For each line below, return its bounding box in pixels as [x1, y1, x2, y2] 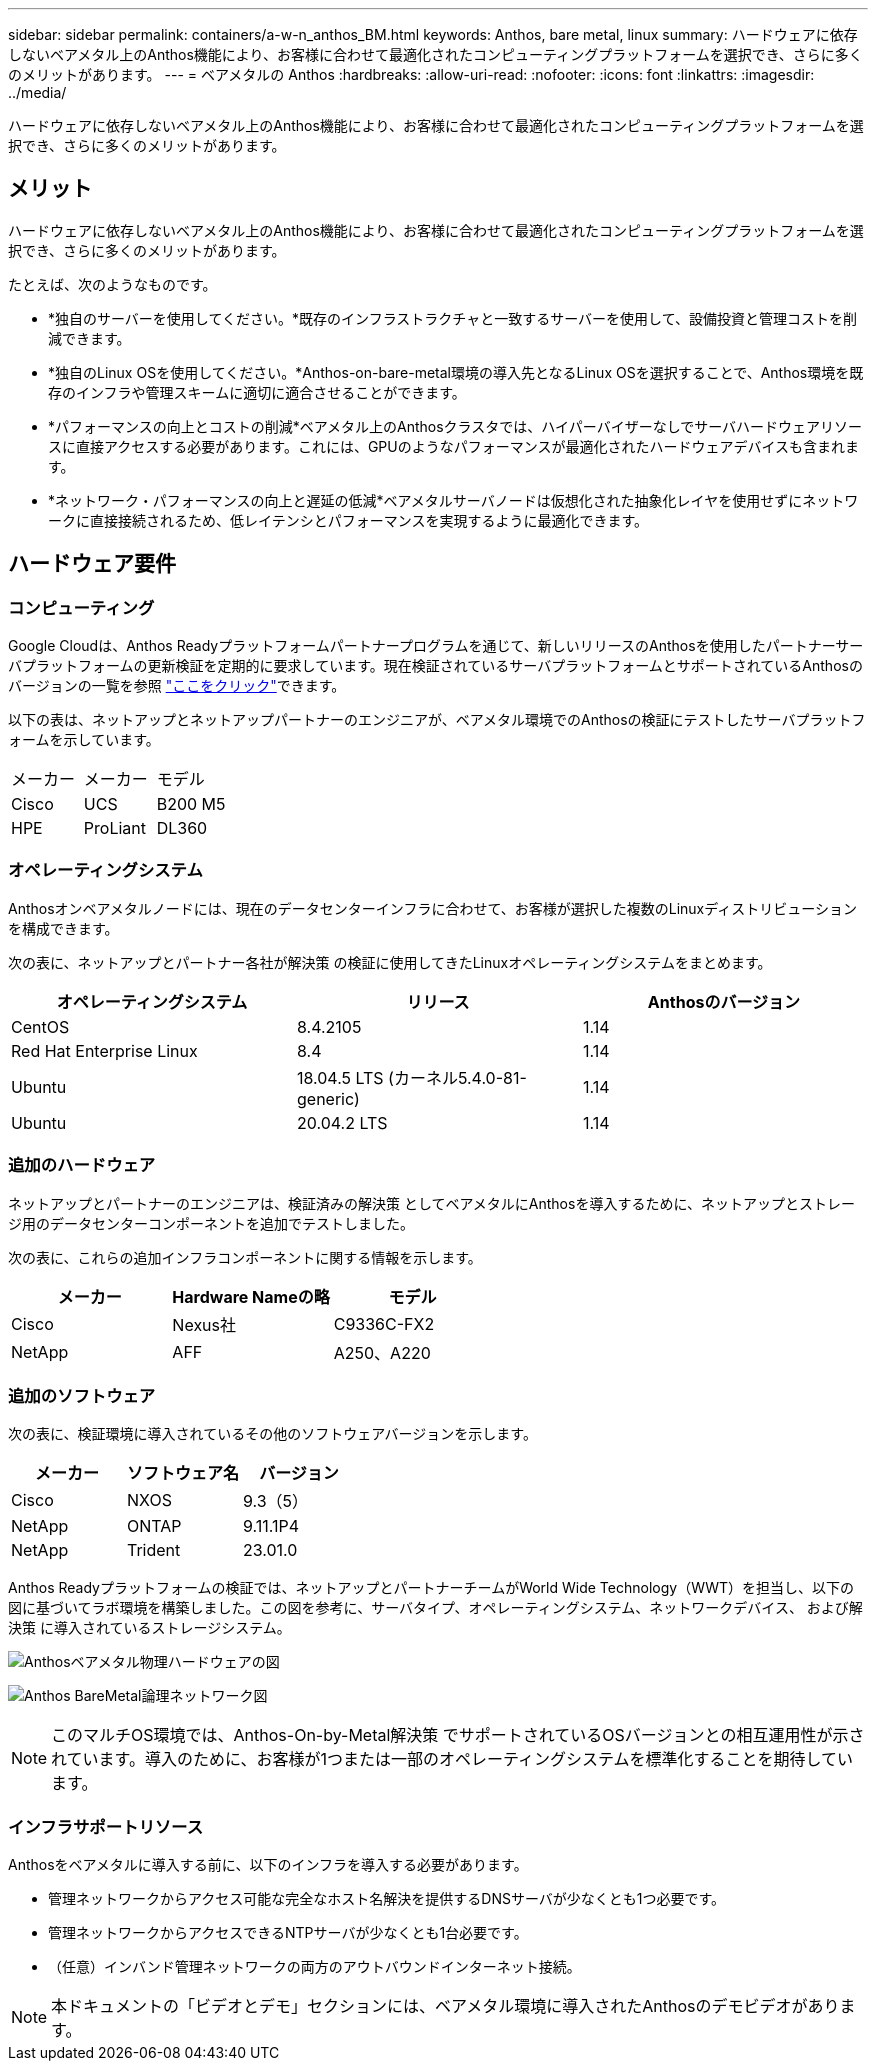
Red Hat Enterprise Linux [11, 1040, 198, 1061]
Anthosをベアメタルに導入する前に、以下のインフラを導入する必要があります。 [8, 1856, 528, 1874]
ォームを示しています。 [8, 731, 160, 749]
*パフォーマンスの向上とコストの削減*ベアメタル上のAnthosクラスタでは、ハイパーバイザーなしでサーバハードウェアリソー [48, 417, 863, 435]
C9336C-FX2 [333, 1313, 435, 1334]
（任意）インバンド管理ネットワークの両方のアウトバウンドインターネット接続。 [48, 1958, 581, 1976]
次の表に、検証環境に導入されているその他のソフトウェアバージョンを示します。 [8, 1425, 537, 1443]
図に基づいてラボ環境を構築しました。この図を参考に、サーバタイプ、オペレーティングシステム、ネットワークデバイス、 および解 [8, 1599, 863, 1617]
